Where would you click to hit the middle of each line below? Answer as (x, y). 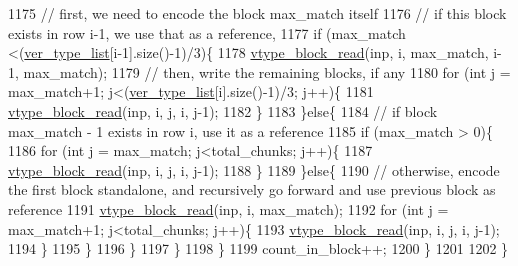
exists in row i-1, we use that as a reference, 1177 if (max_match (207, 32)
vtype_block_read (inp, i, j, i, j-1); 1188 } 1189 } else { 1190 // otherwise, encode (254, 169)
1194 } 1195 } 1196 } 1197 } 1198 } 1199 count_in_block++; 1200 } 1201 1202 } (258, 248)
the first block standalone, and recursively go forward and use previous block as (252, 189)
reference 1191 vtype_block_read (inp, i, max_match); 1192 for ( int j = (228, 208)
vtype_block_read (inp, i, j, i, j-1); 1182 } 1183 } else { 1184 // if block (223, 110)
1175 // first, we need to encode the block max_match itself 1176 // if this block (257, 13)
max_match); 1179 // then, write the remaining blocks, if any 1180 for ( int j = (267, 71)
